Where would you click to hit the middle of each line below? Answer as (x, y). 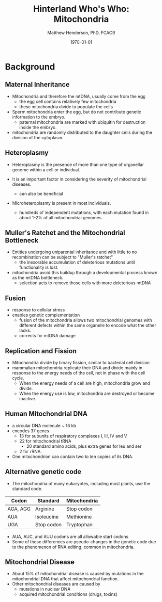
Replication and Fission (41, 351)
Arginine (45, 509)
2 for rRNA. (30, 451)
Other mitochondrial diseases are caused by (56, 584)
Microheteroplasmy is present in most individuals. (61, 203)
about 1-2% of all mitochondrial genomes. (61, 217)
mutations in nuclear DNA (45, 589)
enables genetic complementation (46, 315)
